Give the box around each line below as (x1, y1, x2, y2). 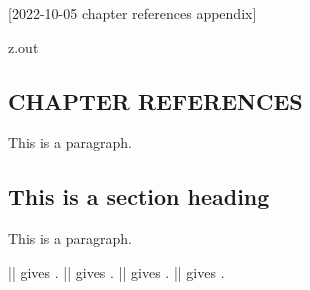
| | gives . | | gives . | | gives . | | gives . (8, 261, 225, 282)
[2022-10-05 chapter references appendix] (8, 3, 257, 23)
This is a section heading (8, 181, 270, 212)
